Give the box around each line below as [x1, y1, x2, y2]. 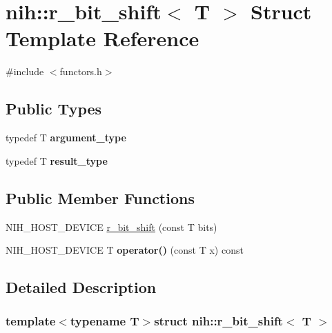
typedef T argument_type [6, 130, 126, 145]
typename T [70, 312, 139, 330]
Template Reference [6, 24, 199, 52]
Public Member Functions [6, 187, 195, 208]
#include [6, 64, 44, 79]
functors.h [59, 64, 102, 79]
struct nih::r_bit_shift [154, 312, 283, 330]
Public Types [6, 98, 102, 119]
